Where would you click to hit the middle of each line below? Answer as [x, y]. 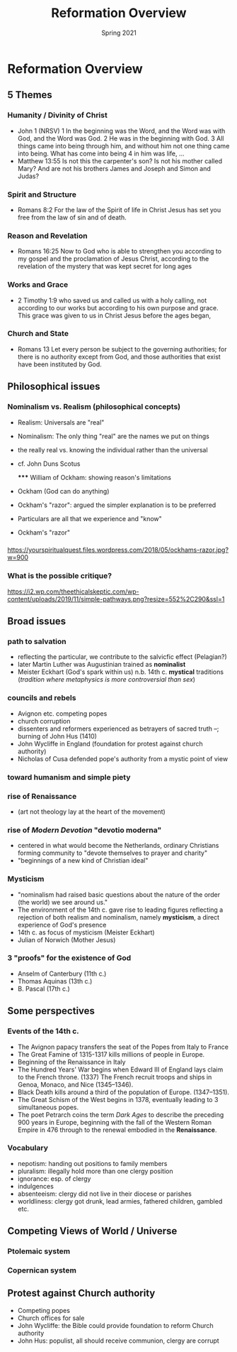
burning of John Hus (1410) [57, 736]
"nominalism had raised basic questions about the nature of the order [119, 894]
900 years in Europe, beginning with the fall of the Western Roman [115, 1122]
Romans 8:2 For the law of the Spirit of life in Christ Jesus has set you [119, 209]
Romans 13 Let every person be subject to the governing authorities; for [122, 349]
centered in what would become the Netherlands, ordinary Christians [118, 846]
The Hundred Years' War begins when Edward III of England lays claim [120, 1069]
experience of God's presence [62, 925]
